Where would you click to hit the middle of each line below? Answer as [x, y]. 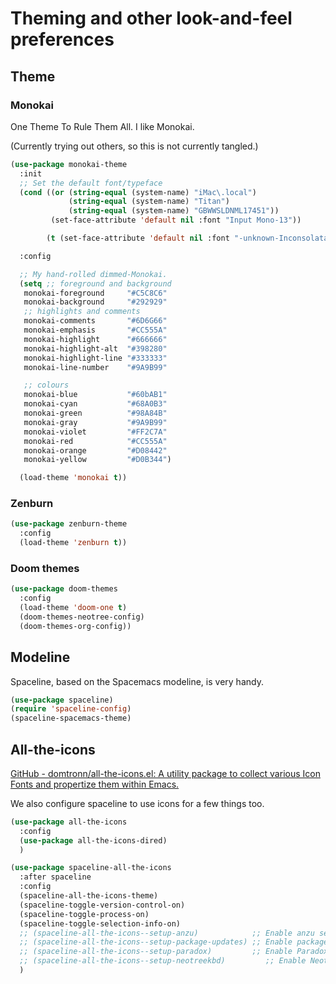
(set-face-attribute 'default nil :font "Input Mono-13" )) [176, 220]
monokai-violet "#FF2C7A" [95, 432]
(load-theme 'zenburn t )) [73, 543]
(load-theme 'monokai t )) [73, 478]
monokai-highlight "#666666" [95, 339]
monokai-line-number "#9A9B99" [95, 367]
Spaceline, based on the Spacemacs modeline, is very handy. [137, 681]
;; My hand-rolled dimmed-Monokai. [93, 274]
